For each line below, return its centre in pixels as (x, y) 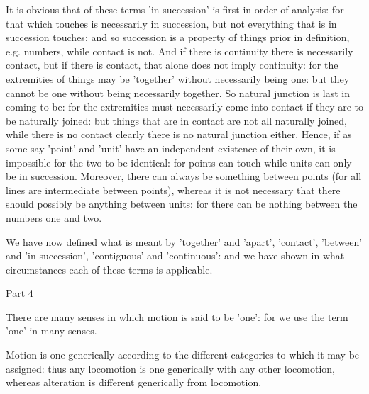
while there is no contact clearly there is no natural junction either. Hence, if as (179, 134)
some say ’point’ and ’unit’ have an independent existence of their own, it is (171, 148)
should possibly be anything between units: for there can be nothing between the (182, 204)
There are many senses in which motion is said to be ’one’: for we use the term (177, 316)
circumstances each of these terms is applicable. (109, 269)
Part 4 (20, 293)
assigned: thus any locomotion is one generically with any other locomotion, (170, 368)
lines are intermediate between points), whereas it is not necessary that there (173, 190)
